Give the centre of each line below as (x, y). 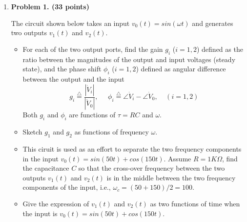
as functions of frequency (112, 132)
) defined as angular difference (181, 69)
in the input (41, 158)
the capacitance (46, 168)
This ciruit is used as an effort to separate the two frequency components (132, 149)
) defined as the (220, 49)
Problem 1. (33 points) (50, 6)
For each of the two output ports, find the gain (93, 49)
